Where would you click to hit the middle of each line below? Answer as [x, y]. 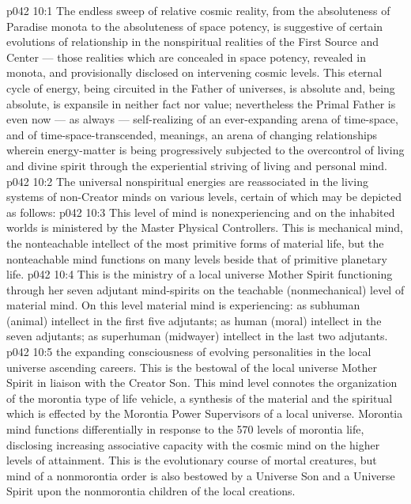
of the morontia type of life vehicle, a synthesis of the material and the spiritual [200, 398]
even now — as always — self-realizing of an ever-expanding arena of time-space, [202, 119]
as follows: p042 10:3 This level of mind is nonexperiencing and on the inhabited [201, 212]
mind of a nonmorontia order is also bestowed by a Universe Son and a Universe [201, 475]
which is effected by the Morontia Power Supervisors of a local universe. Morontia [205, 413]
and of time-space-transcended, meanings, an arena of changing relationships [192, 134]
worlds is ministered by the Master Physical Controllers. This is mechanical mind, [205, 227]
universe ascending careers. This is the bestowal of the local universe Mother [192, 367]
